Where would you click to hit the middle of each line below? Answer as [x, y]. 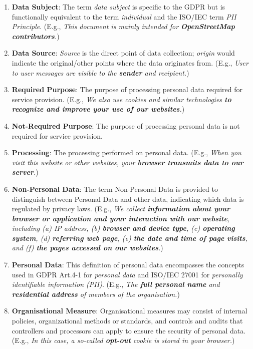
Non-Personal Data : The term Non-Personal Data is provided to [115, 189]
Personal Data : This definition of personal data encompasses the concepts [128, 265]
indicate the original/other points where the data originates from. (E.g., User [130, 62]
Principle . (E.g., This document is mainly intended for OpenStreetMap [123, 26]
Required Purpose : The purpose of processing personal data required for [127, 89]
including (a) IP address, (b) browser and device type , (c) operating [123, 228]
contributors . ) [36, 36]
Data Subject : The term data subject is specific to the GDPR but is [118, 7]
